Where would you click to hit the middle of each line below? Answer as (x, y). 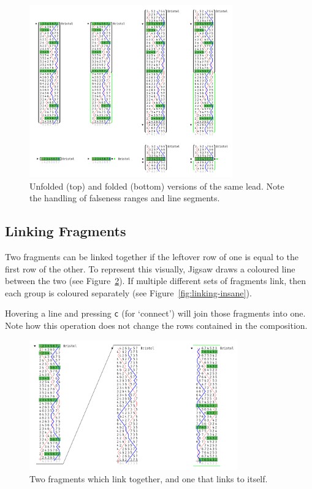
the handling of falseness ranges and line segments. (125, 198)
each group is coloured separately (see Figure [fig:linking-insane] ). (128, 292)
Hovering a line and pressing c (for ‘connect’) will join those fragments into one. (155, 313)
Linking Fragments (66, 231)
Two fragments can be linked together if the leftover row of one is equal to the (152, 256)
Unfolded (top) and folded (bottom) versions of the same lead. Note (157, 186)
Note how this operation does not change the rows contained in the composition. (156, 325)
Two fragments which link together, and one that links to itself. (149, 478)
